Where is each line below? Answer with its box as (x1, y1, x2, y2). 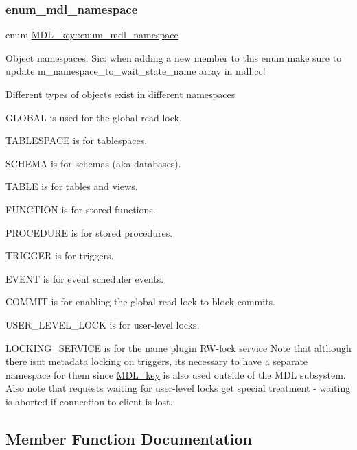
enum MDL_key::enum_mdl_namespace (5, 27, 178, 42)
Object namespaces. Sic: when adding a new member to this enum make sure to (5, 50, 342, 64)
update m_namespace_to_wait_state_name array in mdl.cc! (5, 64, 266, 78)
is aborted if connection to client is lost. (5, 394, 173, 408)
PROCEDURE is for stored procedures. (5, 225, 173, 239)
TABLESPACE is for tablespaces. (5, 133, 148, 147)
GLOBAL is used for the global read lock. (5, 110, 182, 124)
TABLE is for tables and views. (5, 179, 138, 193)
